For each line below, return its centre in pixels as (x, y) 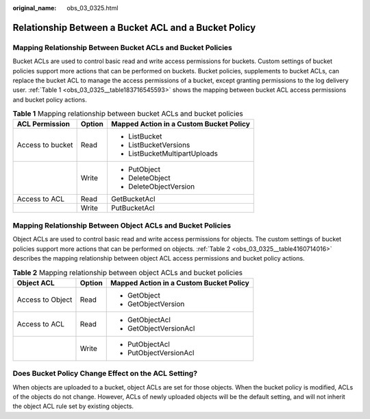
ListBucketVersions (159, 145)
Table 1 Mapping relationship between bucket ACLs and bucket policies (128, 114)
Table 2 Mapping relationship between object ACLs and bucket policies (128, 272)
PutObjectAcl (149, 344)
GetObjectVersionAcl (161, 328)
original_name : (35, 8)
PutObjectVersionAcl (161, 352)
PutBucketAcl (133, 208)
